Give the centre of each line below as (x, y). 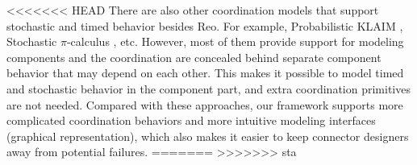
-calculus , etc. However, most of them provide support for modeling (235, 41)
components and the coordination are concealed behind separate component (194, 57)
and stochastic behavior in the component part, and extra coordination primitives (208, 88)
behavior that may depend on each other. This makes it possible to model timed (205, 73)
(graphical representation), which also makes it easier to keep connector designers (208, 136)
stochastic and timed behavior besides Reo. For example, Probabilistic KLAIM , (205, 25)
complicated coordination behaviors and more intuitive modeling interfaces (191, 120)
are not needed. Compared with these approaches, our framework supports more (205, 104)
